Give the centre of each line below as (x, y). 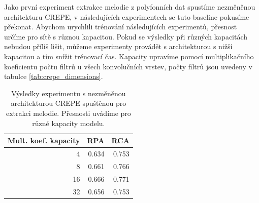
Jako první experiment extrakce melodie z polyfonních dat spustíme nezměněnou (130, 7)
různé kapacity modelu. (69, 123)
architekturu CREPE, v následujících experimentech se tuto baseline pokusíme (127, 16)
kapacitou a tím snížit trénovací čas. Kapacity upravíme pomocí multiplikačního (129, 56)
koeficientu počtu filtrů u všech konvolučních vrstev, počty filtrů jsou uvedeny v (128, 66)
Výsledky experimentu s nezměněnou (69, 93)
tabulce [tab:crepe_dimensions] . (54, 76)
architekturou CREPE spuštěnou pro (69, 103)
